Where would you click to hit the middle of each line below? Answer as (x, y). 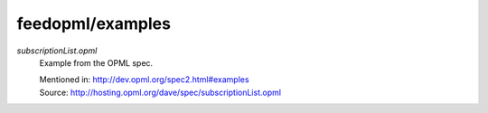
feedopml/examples (94, 24)
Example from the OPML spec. (96, 62)
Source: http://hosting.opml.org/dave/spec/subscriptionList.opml (160, 92)
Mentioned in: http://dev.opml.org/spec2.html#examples (144, 80)
